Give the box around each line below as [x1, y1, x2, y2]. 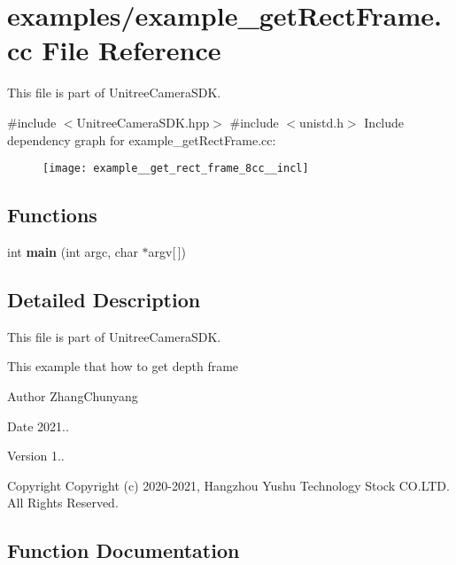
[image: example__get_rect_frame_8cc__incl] [43, 162, 309, 175]
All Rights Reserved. [7, 493, 119, 512]
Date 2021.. [7, 416, 69, 435]
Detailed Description [7, 285, 201, 313]
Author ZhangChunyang [7, 386, 138, 405]
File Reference [42, 32, 221, 68]
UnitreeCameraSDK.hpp [76, 112, 210, 131]
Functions [7, 201, 97, 228]
